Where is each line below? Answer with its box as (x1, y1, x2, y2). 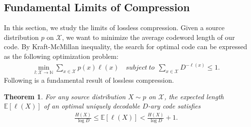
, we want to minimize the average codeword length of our (62, 32, 235, 42)
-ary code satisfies (148, 101, 201, 111)
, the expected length (164, 91, 224, 101)
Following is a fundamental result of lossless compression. (4, 75, 174, 85)
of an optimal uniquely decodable (43, 101, 140, 111)
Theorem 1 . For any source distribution (4, 91, 126, 101)
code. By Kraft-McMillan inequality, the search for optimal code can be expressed (4, 41, 248, 52)
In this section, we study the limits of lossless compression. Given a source (4, 22, 225, 33)
